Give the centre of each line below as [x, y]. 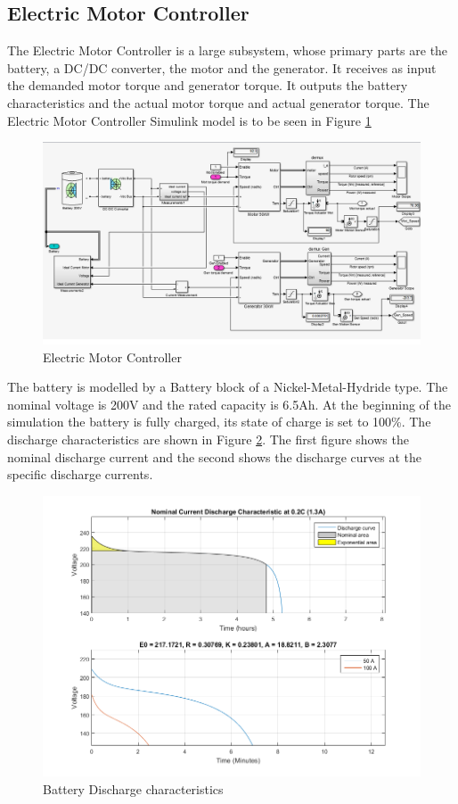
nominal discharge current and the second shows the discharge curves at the [214, 456]
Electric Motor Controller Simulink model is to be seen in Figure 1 [189, 120]
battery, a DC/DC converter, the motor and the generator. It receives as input [222, 67]
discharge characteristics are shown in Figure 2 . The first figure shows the [208, 439]
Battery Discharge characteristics [133, 788]
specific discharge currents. [80, 474]
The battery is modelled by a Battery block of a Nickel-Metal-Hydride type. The [228, 387]
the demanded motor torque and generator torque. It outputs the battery [208, 85]
